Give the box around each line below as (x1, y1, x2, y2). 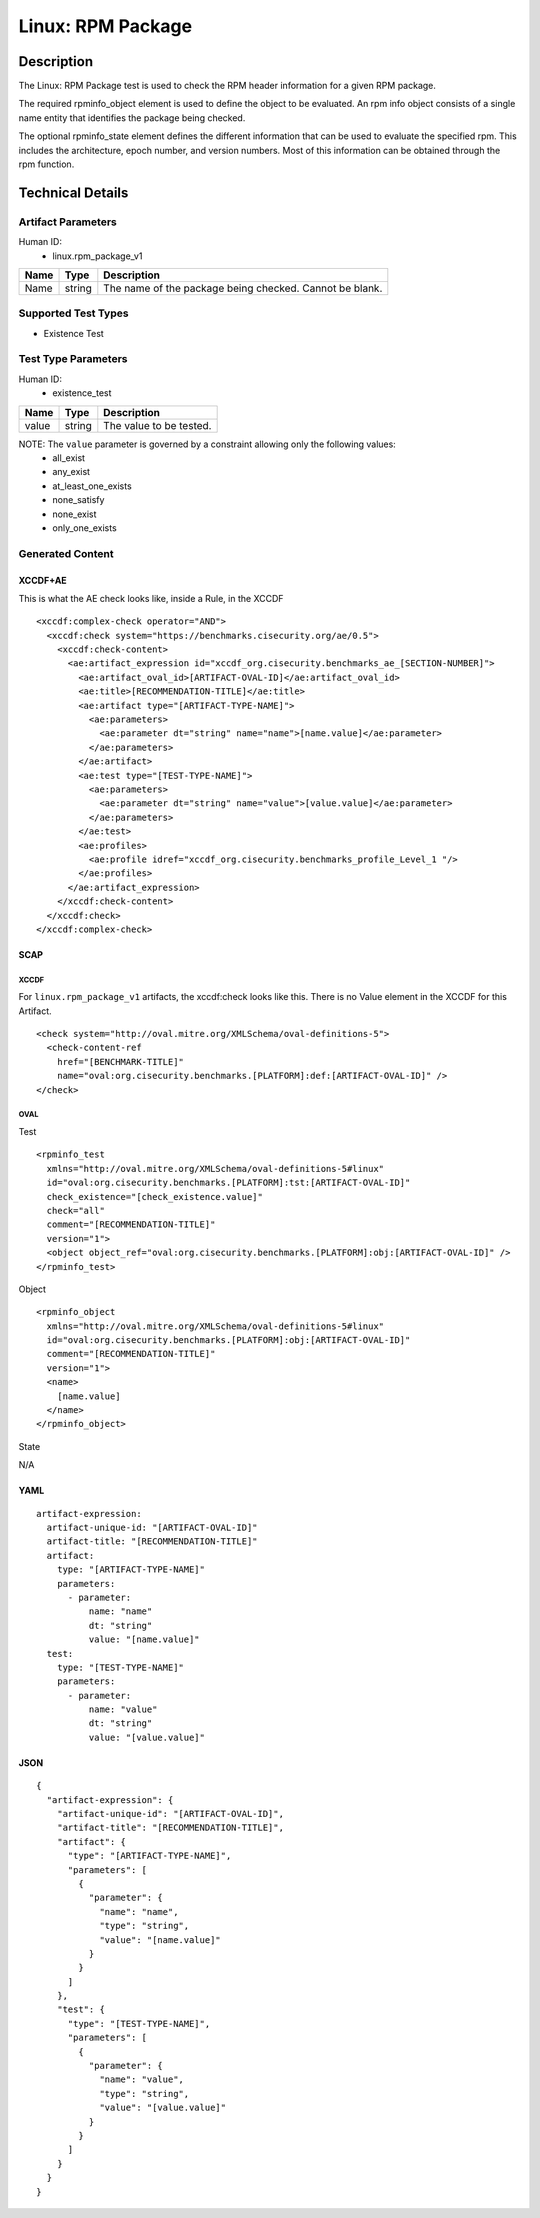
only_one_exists (52, 521, 117, 534)
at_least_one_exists (52, 480, 132, 492)
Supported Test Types (18, 306, 129, 320)
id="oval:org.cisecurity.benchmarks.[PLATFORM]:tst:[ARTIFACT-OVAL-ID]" (46, 1177, 411, 1189)
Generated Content (18, 546, 114, 560)
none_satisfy (52, 494, 105, 506)
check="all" (46, 1205, 105, 1216)
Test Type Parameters (18, 352, 128, 366)
